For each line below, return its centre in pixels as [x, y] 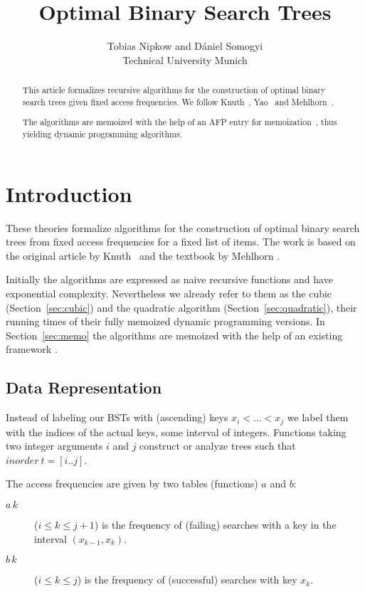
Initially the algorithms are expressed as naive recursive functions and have [169, 279]
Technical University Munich [185, 59]
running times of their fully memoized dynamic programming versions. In [165, 321]
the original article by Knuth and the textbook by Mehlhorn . [143, 255]
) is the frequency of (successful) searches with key [187, 580]
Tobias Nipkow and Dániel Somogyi [185, 46]
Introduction [69, 193]
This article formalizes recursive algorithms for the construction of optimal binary [174, 90]
